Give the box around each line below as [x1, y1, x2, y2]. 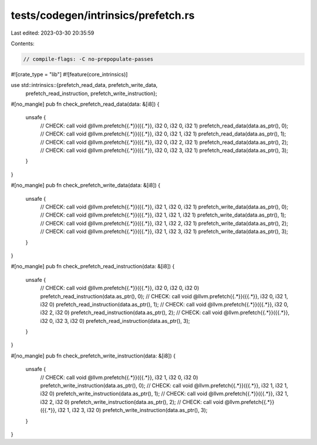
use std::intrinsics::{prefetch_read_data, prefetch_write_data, [11, 82, 158, 89]
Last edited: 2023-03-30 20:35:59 [11, 29, 95, 36]
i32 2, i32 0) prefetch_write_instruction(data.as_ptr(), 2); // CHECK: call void [40, 398, 224, 405]
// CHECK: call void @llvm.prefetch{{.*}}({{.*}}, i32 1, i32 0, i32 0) [40, 373, 198, 381]
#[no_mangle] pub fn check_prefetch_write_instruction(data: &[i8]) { [11, 352, 176, 359]
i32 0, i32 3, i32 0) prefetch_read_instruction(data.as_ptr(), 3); [40, 317, 190, 324]
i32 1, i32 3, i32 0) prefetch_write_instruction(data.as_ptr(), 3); [58, 407, 208, 414]
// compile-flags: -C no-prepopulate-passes [23, 56, 154, 62]
